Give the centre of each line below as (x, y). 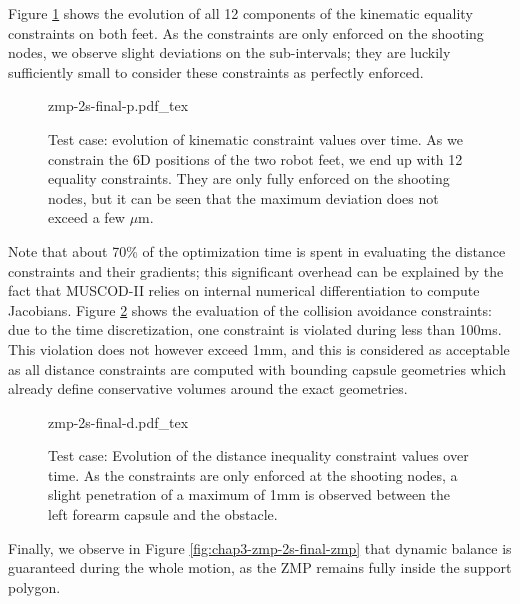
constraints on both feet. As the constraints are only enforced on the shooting (246, 32)
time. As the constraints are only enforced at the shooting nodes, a (253, 474)
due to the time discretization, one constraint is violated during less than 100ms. (255, 329)
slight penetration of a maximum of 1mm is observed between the (249, 494)
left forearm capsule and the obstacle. (163, 514)
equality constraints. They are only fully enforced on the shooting (249, 178)
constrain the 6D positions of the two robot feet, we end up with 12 (255, 158)
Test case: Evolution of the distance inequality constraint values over (258, 455)
